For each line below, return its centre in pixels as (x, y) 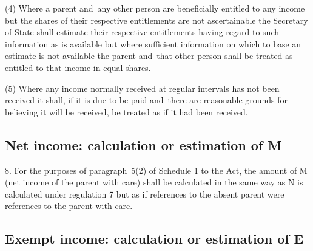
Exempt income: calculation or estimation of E (154, 239)
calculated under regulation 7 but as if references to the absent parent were (145, 194)
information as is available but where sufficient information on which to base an (153, 43)
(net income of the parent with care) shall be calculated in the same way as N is (154, 182)
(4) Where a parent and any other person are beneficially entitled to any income (155, 8)
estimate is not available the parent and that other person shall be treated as (149, 56)
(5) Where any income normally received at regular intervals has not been (142, 88)
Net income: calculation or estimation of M (143, 144)
